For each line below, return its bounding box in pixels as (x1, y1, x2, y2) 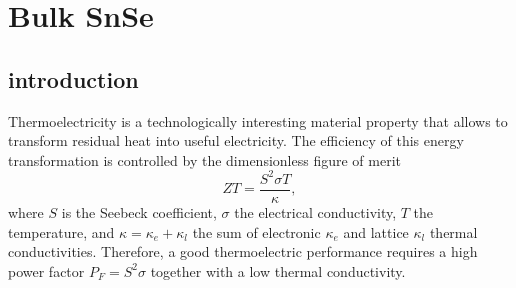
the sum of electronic (192, 221, 321, 242)
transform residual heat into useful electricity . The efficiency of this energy (8, 130, 464, 151)
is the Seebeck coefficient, (61, 201, 217, 222)
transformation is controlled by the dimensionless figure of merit (8, 149, 401, 170)
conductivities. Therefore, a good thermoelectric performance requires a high (8, 241, 478, 262)
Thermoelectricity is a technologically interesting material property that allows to (8, 110, 508, 131)
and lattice (343, 221, 409, 242)
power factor (8, 260, 85, 281)
